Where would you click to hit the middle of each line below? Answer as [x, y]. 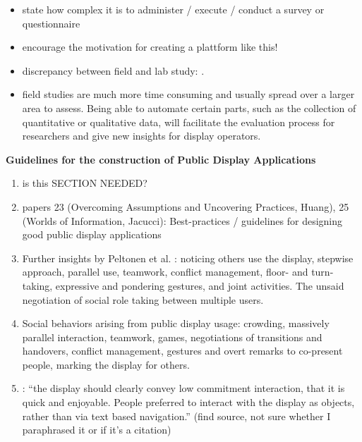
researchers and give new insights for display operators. [141, 136]
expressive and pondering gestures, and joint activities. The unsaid [200, 285]
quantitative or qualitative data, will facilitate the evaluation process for [179, 122]
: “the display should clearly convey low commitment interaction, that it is [183, 388]
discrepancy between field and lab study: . [113, 70]
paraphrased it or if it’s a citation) [97, 430]
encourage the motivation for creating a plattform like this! [150, 47]
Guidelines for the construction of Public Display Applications [161, 159]
